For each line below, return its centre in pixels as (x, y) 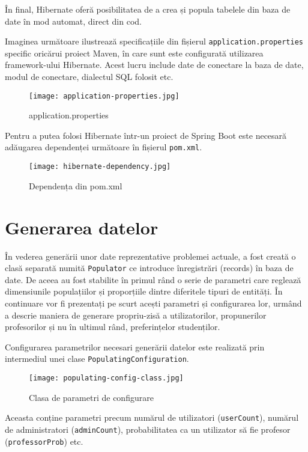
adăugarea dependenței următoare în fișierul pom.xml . (104, 147)
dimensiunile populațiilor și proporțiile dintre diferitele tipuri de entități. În (144, 291)
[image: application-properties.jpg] (104, 96)
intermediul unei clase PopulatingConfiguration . (97, 359)
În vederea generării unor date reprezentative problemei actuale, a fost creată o (150, 256)
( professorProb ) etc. (44, 441)
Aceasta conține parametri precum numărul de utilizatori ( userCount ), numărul (152, 417)
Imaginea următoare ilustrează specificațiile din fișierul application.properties (154, 41)
